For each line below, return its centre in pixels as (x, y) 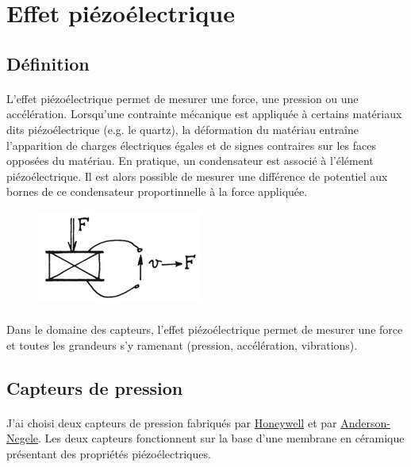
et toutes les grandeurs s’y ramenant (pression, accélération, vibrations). (182, 345)
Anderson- (365, 422)
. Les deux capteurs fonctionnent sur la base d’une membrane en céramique (221, 438)
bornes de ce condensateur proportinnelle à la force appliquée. (157, 191)
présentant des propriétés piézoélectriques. (109, 453)
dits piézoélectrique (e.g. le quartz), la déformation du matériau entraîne (183, 129)
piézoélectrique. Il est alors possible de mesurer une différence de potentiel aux (197, 176)
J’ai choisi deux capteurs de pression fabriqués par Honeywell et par (172, 422)
